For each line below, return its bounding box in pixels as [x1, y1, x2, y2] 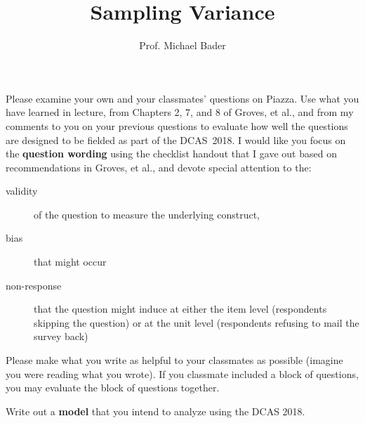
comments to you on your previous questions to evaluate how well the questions [6, 118, 348, 133]
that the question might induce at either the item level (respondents [34, 301, 327, 316]
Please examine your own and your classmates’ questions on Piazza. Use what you [6, 91, 359, 105]
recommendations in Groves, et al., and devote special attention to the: [6, 160, 312, 174]
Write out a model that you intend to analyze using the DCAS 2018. [6, 403, 305, 418]
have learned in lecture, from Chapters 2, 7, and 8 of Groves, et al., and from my [6, 105, 354, 119]
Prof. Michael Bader [139, 38, 226, 53]
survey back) [34, 329, 88, 344]
